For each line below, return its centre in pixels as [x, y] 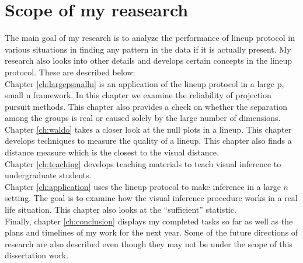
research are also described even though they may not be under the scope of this [149, 243]
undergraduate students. [48, 175]
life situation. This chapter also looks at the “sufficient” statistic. [121, 210]
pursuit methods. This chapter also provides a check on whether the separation [146, 106]
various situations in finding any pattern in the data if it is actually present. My [148, 49]
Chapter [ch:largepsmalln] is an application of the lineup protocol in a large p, [144, 83]
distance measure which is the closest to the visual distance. [112, 152]
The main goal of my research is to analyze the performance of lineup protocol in [150, 38]
